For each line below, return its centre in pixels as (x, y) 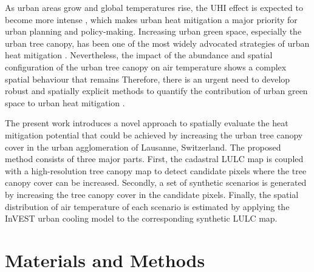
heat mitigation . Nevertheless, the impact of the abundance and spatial (139, 55)
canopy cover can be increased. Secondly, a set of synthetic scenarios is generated (156, 182)
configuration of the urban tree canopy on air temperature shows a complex (146, 66)
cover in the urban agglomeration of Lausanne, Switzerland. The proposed (143, 147)
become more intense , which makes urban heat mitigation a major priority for (151, 19)
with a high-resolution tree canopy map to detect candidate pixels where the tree (156, 170)
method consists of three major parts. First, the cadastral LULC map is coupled (154, 159)
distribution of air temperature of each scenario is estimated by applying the (147, 206)
